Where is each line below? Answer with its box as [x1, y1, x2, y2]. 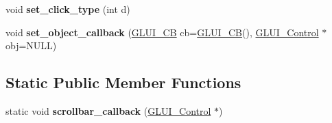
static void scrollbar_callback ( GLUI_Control [5, 103, 211, 118]
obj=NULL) [5, 38, 57, 53]
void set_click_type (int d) [5, 2, 130, 16]
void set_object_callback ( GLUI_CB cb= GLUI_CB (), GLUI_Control [5, 25, 319, 39]
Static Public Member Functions [5, 72, 241, 93]
